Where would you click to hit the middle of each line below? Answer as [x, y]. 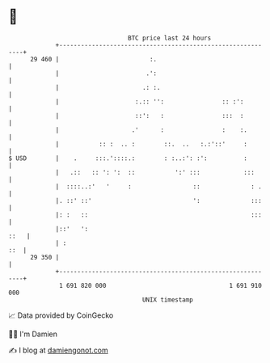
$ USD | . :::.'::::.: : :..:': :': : [128, 158]
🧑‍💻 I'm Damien [33, 334]
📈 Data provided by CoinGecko [61, 315]
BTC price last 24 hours [170, 38]
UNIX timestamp [168, 300]
